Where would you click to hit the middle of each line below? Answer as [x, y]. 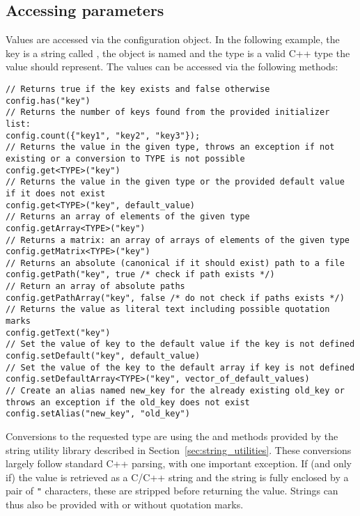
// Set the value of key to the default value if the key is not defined [180, 344]
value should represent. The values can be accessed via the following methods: [172, 67]
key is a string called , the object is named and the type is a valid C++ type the [178, 53]
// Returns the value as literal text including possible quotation [168, 310]
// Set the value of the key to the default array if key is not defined [180, 367]
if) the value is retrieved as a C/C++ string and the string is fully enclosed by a [177, 477]
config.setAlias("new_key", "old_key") [98, 414]
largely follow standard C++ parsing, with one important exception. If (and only [179, 463]
